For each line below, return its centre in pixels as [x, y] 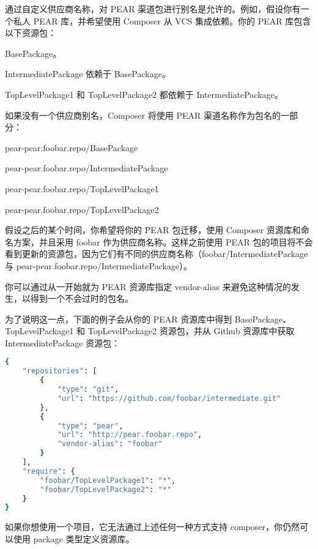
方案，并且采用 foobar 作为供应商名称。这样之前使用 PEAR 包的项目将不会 [163, 241]
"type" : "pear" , [90, 426]
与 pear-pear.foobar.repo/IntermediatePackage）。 [99, 265]
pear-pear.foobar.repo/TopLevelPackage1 [82, 188]
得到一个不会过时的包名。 [82, 298]
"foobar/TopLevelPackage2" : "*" [106, 489]
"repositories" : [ [60, 371]
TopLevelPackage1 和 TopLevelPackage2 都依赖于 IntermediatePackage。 [144, 94]
